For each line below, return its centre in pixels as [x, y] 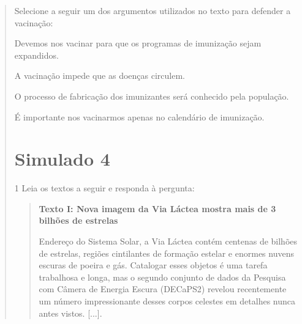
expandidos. [36, 55]
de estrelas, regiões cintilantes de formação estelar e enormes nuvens [166, 253]
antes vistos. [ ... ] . [70, 313]
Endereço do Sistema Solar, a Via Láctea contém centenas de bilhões [168, 241]
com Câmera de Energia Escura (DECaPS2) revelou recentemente [163, 289]
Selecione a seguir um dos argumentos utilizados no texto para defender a [153, 10]
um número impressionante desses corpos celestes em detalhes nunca [167, 301]
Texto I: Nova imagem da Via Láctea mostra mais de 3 [157, 208]
